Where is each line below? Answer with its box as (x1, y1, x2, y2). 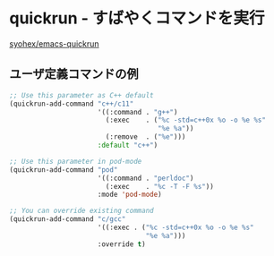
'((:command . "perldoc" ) (97, 174, 194, 183)
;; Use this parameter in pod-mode (9, 157, 142, 166)
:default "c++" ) (97, 141, 158, 149)
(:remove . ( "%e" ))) (105, 132, 186, 141)
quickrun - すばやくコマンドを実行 (9, 8, 266, 29)
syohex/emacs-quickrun (9, 38, 100, 49)
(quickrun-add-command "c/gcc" (9, 215, 126, 224)
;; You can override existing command (9, 207, 154, 216)
